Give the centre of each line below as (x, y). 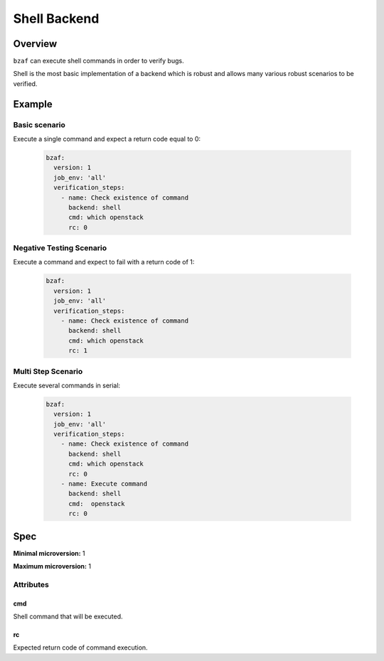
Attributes (31, 584)
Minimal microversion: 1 (49, 553)
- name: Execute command (104, 484)
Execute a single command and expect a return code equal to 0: (107, 139)
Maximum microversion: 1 (52, 566)
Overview (35, 44)
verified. (25, 84)
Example (33, 104)
